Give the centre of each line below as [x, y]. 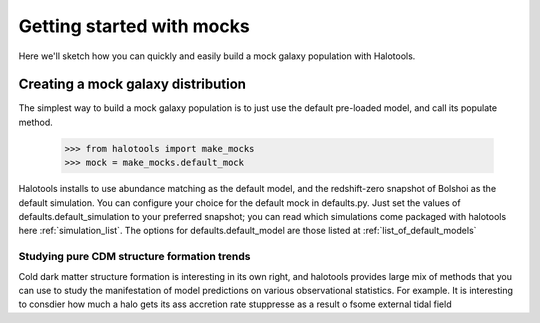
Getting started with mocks [134, 26]
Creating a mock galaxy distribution [132, 84]
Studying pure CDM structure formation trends [134, 257]
